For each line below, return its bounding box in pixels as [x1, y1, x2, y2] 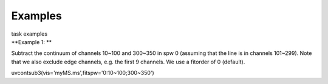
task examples [11, 30, 48, 37]
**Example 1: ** [11, 38, 52, 45]
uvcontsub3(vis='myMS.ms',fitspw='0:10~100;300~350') [11, 69, 154, 77]
